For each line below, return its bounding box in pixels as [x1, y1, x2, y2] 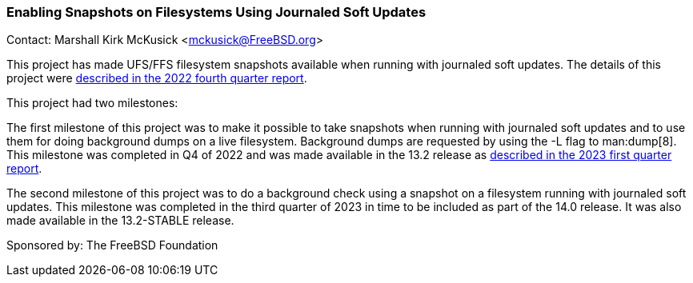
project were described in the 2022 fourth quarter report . [6, 71, 307, 86]
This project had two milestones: [6, 96, 178, 110]
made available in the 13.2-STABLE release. [6, 213, 234, 228]
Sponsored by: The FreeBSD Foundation [6, 238, 218, 253]
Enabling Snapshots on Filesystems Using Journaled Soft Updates [6, 4, 427, 20]
